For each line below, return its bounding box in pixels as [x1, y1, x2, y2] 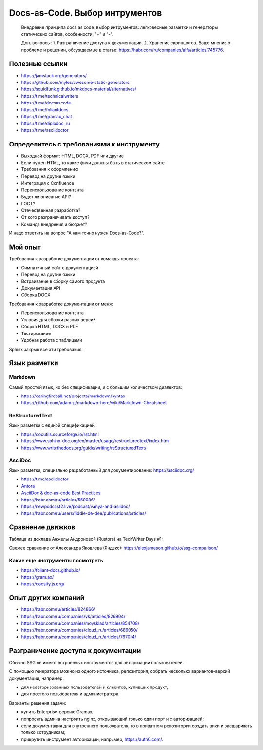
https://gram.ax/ [21, 574, 54, 580]
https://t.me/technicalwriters [21, 93, 79, 99]
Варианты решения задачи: [9, 700, 67, 706]
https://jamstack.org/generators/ [21, 72, 87, 78]
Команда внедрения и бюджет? [21, 221, 88, 227]
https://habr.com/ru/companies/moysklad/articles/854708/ [21, 620, 140, 626]
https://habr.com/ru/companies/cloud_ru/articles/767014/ [21, 634, 136, 640]
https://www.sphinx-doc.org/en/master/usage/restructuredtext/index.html [21, 438, 170, 444]
